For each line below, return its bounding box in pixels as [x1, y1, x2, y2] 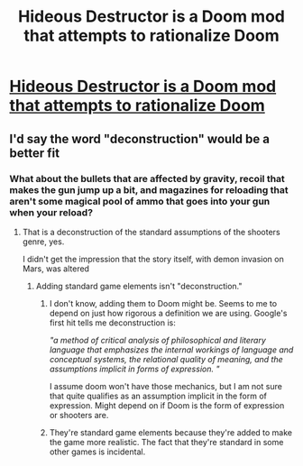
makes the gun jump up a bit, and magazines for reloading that [9, 183, 289, 196]
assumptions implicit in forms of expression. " [49, 363, 220, 374]
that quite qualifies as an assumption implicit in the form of [49, 390, 268, 401]
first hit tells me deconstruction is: [49, 317, 176, 328]
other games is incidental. [49, 446, 146, 457]
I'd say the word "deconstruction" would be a [9, 131, 271, 146]
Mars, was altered [22, 263, 90, 274]
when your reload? [9, 206, 93, 218]
